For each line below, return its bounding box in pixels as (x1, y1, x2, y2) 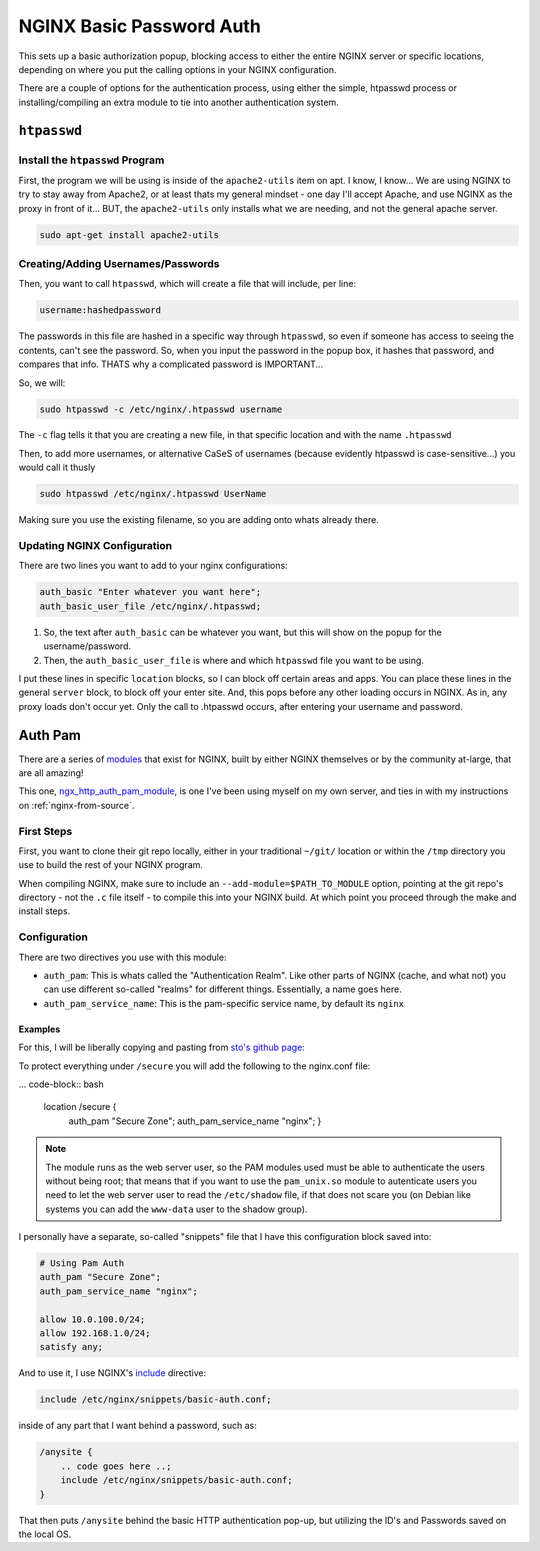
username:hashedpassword (39, 305, 162, 316)
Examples (18, 1023, 61, 1035)
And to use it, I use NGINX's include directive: (18, 1367, 207, 1379)
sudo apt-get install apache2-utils (39, 229, 220, 240)
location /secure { (43, 1101, 117, 1113)
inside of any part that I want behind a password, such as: (18, 1420, 257, 1432)
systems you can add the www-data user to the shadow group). (45, 1203, 308, 1215)
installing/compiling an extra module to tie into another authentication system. (18, 96, 339, 108)
